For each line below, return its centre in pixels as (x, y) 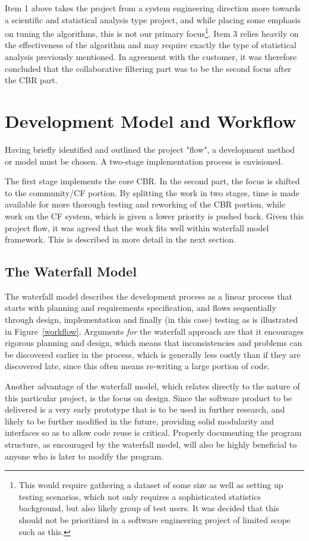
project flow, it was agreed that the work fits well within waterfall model (137, 227)
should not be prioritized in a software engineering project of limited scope (154, 519)
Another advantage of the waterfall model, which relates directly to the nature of (152, 386)
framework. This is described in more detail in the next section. (120, 239)
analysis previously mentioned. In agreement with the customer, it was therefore (151, 57)
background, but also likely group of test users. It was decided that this (149, 508)
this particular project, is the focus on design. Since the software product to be (149, 397)
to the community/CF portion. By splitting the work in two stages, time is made (152, 192)
